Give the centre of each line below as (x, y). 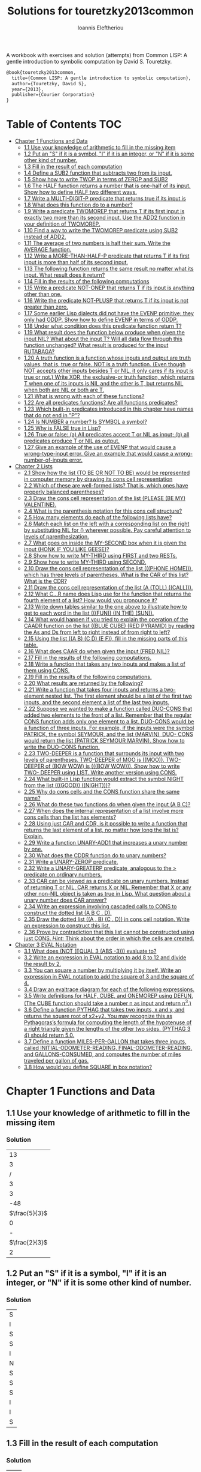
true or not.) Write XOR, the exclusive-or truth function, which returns (109, 377)
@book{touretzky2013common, (41, 72)
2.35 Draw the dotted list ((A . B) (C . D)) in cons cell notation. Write (107, 919)
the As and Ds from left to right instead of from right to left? (97, 632)
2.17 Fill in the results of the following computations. (87, 658)
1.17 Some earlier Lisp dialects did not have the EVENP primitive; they (109, 313)
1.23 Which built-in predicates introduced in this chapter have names (109, 409)
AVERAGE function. (48, 250)
